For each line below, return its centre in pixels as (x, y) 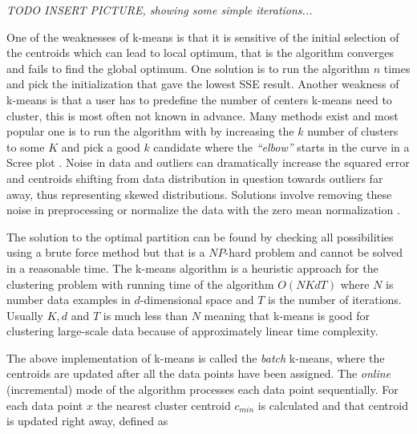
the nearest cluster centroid (164, 405)
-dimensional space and (197, 300)
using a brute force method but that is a (106, 252)
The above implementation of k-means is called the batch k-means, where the (196, 357)
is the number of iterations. (335, 300)
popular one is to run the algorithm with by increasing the (150, 131)
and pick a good (101, 146)
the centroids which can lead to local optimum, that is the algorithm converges (200, 53)
